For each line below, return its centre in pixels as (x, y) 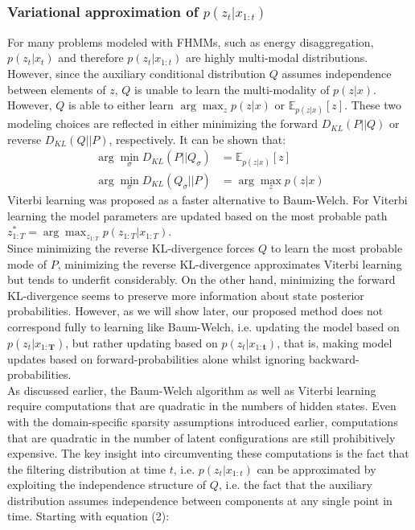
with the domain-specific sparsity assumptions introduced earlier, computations (203, 421)
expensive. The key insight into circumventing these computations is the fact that (208, 453)
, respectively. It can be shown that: (197, 139)
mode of (27, 263)
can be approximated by (316, 468)
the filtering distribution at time (86, 468)
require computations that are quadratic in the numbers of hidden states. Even (202, 406)
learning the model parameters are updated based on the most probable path (197, 215)
